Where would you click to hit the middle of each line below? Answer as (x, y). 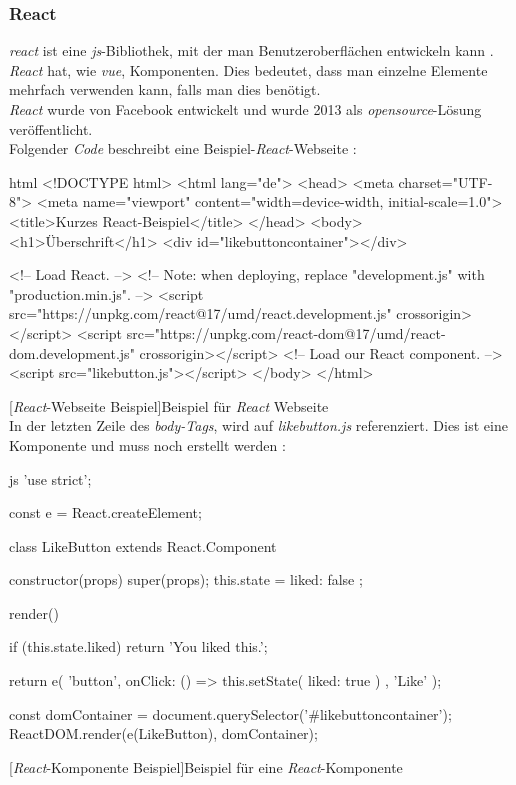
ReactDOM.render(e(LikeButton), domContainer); (163, 733)
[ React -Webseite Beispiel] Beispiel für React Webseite (169, 405)
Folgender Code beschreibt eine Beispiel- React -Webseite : (183, 148)
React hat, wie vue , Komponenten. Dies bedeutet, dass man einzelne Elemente (248, 69)
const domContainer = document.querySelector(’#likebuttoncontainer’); (230, 713)
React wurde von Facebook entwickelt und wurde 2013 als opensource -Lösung (245, 109)
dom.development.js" (72, 352)
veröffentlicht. (51, 128)
